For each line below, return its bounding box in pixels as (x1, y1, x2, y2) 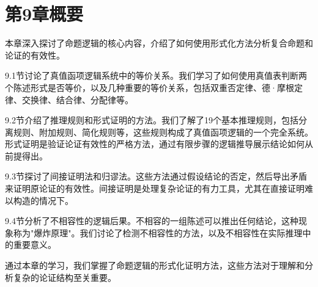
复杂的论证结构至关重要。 (13, 271, 116, 283)
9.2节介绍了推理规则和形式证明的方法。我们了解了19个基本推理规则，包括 (5, 114, 298, 126)
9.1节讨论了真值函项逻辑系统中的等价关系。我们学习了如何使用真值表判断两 (5, 69, 307, 82)
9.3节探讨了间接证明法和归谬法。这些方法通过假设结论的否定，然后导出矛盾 (5, 170, 307, 183)
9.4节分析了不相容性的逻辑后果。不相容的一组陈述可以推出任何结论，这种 (5, 214, 298, 227)
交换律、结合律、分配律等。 (21, 93, 133, 106)
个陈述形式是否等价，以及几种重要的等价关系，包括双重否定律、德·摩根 (5, 81, 294, 93)
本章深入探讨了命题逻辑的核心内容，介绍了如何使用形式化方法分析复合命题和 (5, 37, 313, 49)
